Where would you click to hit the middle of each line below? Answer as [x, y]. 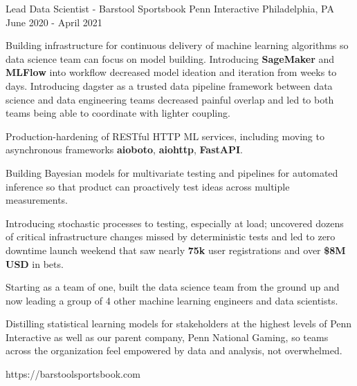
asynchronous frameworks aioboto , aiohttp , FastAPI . [124, 149]
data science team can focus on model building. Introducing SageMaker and [170, 58]
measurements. [37, 200]
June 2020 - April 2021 [54, 22]
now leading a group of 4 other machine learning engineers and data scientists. [172, 300]
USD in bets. [35, 263]
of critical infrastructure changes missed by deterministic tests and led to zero [171, 237]
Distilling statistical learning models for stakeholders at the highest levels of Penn [179, 324]
